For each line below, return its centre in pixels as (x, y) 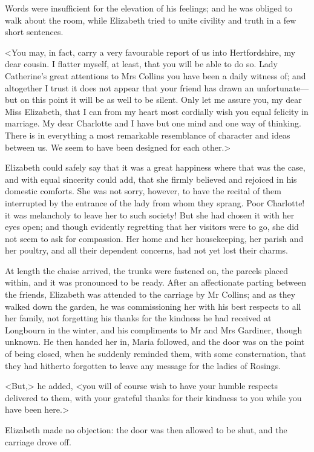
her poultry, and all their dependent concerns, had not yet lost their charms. (146, 250)
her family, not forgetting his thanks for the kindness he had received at (138, 318)
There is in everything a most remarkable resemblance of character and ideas (148, 135)
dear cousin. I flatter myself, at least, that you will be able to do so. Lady (141, 64)
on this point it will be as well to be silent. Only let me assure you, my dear (161, 100)
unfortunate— (283, 87)
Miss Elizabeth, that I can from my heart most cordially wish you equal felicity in (157, 111)
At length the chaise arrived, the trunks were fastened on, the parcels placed (146, 270)
